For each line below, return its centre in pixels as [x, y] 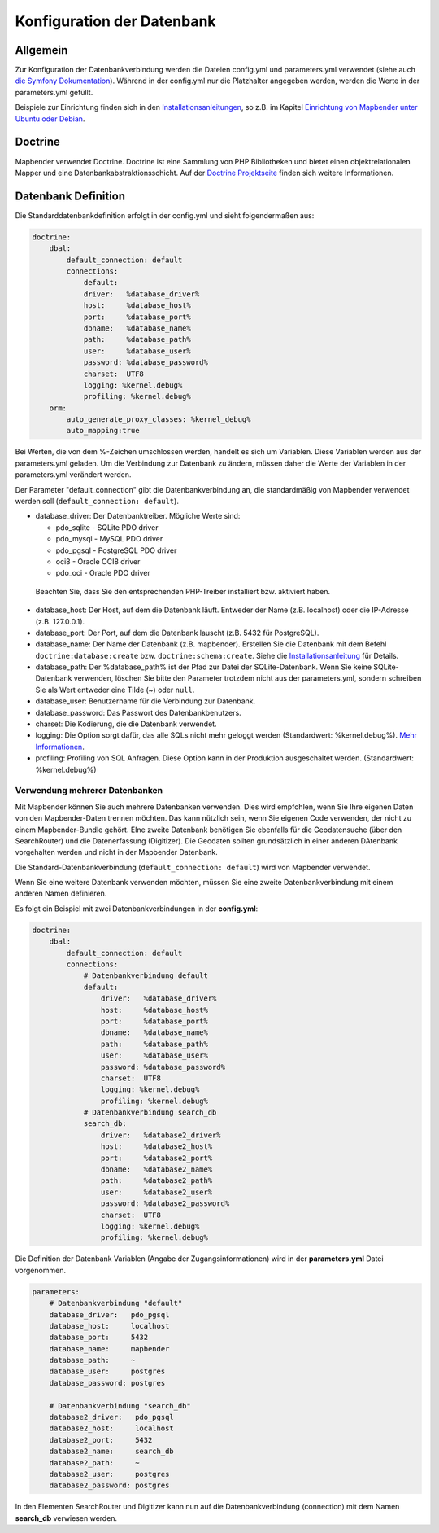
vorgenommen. [41, 1270]
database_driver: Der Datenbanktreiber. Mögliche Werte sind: [138, 516]
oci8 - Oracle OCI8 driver [98, 561]
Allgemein [41, 50]
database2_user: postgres [109, 1474]
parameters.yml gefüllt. [54, 92]
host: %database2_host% [156, 1147]
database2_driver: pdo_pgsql [111, 1417]
